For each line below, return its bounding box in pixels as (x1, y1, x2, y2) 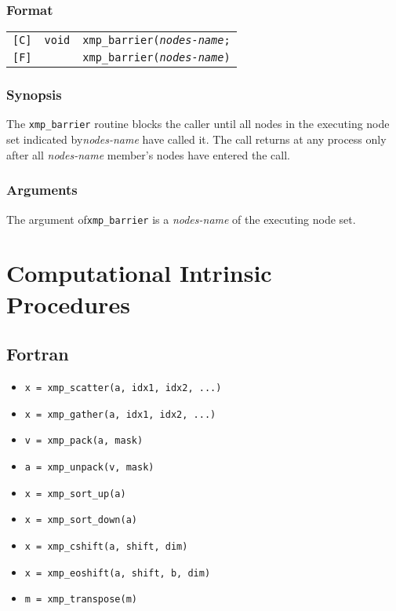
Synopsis (6, 85, 62, 104)
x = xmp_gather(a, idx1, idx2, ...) (24, 408, 216, 420)
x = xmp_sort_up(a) (24, 488, 126, 499)
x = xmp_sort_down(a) (24, 514, 137, 526)
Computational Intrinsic (6, 257, 272, 289)
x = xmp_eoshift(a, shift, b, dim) (24, 567, 211, 579)
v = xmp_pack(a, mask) (24, 435, 144, 447)
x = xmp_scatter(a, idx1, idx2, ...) (24, 382, 222, 393)
